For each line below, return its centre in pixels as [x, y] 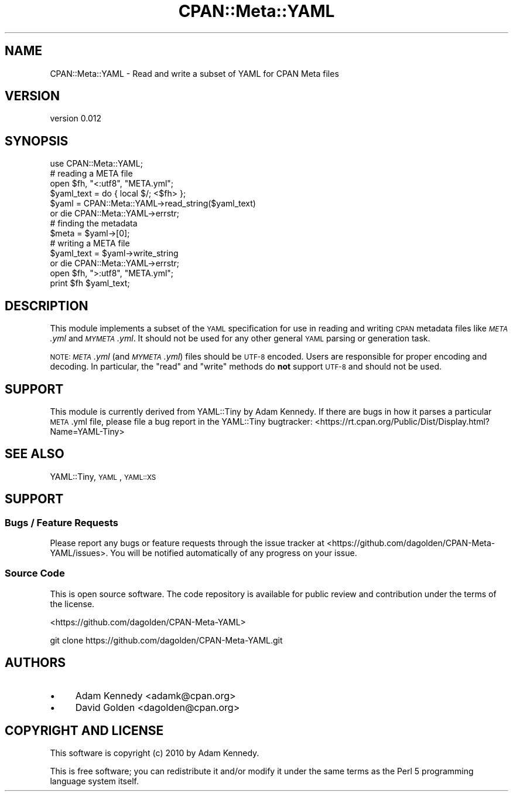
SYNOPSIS [37, 141]
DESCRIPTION [47, 306]
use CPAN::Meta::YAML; [96, 164]
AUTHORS [35, 663]
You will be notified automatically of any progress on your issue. [234, 553]
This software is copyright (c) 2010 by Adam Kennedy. [155, 753]
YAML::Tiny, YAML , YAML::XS [103, 476]
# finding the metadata [94, 223]
